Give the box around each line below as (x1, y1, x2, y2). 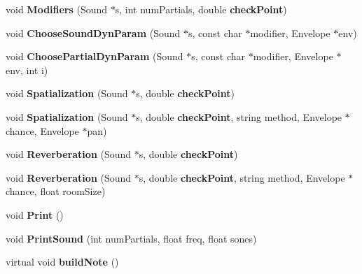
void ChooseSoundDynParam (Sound (6, 25, 181, 40)
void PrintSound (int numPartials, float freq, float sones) (6, 231, 257, 245)
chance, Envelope (6, 123, 79, 138)
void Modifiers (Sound (6, 2, 108, 16)
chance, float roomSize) (6, 184, 106, 199)
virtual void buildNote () (6, 254, 119, 269)
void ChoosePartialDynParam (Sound (6, 49, 183, 64)
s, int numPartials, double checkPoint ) (115, 2, 287, 16)
